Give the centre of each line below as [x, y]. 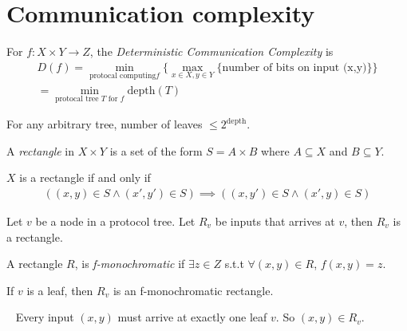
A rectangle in [41, 150]
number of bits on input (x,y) [294, 67]
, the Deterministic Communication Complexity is [211, 51]
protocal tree [77, 99]
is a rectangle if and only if [85, 177]
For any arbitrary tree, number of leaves [105, 124]
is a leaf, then [60, 290]
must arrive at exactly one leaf [192, 317]
